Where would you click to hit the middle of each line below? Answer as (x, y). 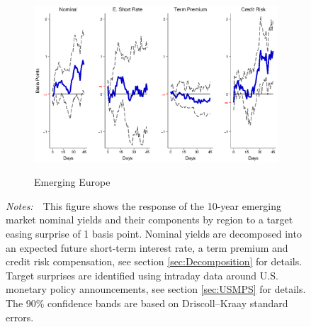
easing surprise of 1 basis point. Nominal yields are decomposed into (154, 234)
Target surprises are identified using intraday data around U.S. (142, 275)
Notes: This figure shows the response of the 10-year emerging (143, 205)
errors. (20, 317)
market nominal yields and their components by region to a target (149, 220)
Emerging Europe (72, 182)
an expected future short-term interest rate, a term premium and (147, 247)
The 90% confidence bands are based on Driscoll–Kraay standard (147, 303)
